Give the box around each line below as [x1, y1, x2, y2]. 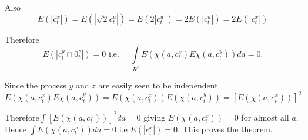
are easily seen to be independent [98, 79, 218, 91]
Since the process [5, 79, 66, 91]
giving [143, 111, 166, 123]
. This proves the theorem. [178, 122, 273, 135]
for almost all [241, 111, 289, 123]
